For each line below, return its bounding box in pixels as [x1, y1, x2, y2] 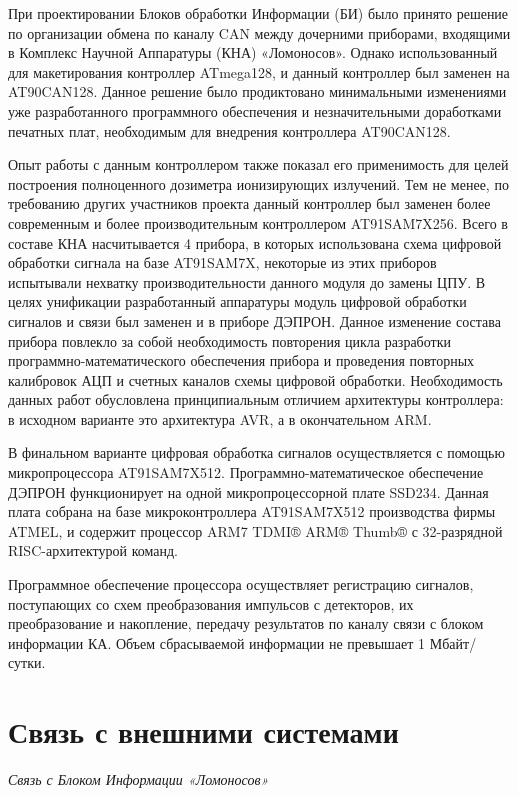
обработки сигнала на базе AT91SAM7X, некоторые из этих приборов [8, 252, 437, 273]
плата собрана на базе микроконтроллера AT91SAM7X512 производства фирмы [8, 501, 496, 522]
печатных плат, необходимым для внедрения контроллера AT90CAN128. [8, 120, 451, 141]
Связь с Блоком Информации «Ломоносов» [8, 769, 269, 790]
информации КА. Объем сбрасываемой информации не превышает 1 [8, 632, 426, 653]
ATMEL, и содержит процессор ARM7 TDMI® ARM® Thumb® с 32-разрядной [8, 520, 503, 541]
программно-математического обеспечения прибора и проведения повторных [8, 350, 475, 371]
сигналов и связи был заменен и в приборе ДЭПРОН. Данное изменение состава [8, 310, 501, 331]
